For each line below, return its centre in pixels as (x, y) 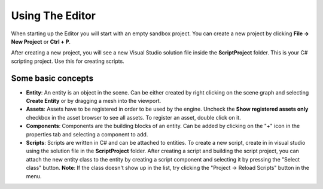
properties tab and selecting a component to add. (87, 134)
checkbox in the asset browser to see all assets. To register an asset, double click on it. (134, 117)
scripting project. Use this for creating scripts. (68, 61)
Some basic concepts (52, 78)
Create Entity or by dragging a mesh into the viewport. (94, 101)
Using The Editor (53, 16)
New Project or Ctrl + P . (41, 41)
